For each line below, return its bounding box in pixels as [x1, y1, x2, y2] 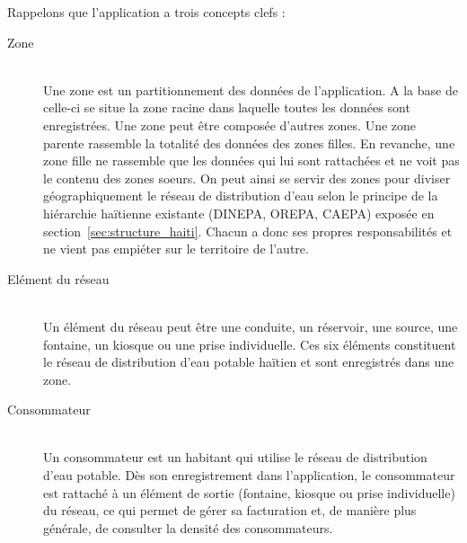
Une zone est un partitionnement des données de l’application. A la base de [43, 80, 458, 99]
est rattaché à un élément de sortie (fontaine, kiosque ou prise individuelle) [43, 483, 455, 502]
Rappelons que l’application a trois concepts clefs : [7, 3, 286, 21]
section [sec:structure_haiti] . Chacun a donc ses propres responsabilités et [43, 221, 453, 240]
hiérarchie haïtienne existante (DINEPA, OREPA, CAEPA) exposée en [43, 203, 435, 222]
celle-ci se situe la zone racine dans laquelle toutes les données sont [43, 98, 410, 117]
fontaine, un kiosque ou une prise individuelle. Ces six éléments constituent [43, 334, 456, 353]
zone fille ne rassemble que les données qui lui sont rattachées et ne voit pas [43, 151, 460, 170]
